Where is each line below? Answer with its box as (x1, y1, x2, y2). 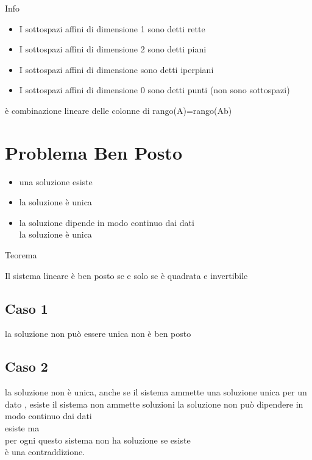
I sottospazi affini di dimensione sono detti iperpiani (19, 63, 214, 76)
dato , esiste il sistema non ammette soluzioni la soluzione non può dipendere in (5, 397, 303, 410)
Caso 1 (5, 299, 48, 317)
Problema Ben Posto (5, 140, 182, 165)
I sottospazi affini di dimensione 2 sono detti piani (19, 43, 207, 55)
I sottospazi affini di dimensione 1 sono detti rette (19, 22, 205, 35)
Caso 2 (5, 357, 48, 376)
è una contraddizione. (5, 445, 85, 458)
